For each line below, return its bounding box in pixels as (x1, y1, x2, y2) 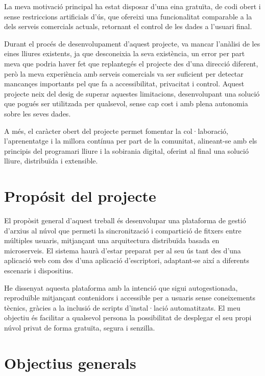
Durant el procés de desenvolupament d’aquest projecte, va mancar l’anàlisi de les (4, 38, 260, 49)
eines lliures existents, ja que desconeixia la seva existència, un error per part (4, 48, 245, 59)
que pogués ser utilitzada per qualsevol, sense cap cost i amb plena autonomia (4, 98, 248, 109)
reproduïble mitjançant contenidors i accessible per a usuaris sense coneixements (4, 292, 255, 303)
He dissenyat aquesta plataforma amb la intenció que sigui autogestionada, (4, 282, 238, 293)
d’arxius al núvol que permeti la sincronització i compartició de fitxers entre (4, 225, 242, 236)
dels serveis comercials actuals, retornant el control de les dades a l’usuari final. (4, 21, 252, 32)
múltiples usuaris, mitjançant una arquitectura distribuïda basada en (4, 235, 220, 246)
